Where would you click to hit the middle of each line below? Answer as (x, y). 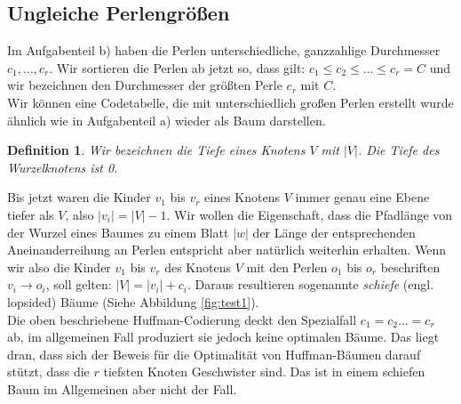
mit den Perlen (287, 267)
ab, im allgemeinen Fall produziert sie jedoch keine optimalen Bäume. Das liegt (223, 337)
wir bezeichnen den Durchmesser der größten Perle (145, 85)
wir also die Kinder (59, 267)
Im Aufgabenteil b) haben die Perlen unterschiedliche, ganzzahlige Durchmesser (224, 50)
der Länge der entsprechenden (334, 232)
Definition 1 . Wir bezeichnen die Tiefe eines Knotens (156, 150)
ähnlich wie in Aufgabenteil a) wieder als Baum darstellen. (167, 120)
